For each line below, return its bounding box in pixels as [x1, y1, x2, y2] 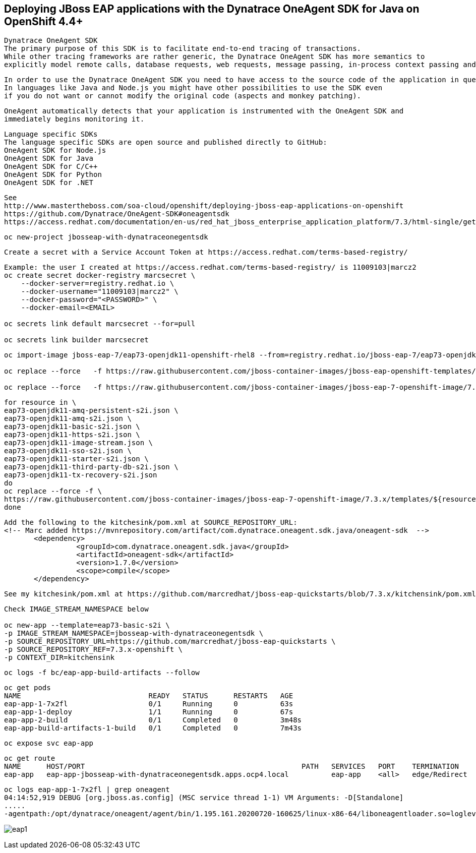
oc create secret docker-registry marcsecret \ [4, 271, 196, 280]
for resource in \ [4, 398, 77, 407]
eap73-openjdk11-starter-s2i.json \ [4, 455, 149, 463]
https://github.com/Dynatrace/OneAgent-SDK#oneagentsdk [4, 210, 229, 218]
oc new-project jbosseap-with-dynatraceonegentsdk [4, 233, 208, 241]
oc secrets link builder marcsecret [4, 336, 149, 344]
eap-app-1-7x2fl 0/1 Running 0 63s [4, 700, 293, 708]
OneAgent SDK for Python [4, 170, 102, 179]
